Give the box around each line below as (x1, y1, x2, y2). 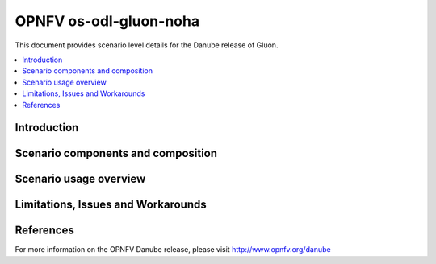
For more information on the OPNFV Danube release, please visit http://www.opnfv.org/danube (15, 245, 331, 254)
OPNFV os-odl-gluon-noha (15, 12, 200, 30)
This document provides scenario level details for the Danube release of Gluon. (15, 40, 279, 50)
